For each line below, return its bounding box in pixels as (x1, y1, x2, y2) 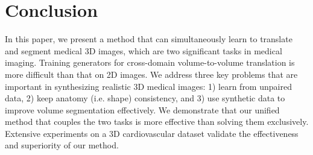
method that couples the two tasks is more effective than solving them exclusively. (5, 115, 309, 128)
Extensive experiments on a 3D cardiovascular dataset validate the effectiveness (5, 127, 299, 139)
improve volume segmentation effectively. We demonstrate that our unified (5, 103, 280, 116)
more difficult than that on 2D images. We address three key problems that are (5, 68, 298, 80)
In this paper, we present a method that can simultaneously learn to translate (5, 33, 292, 45)
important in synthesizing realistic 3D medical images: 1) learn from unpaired (5, 80, 292, 92)
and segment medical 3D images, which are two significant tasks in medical (5, 44, 282, 57)
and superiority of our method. (5, 139, 119, 151)
